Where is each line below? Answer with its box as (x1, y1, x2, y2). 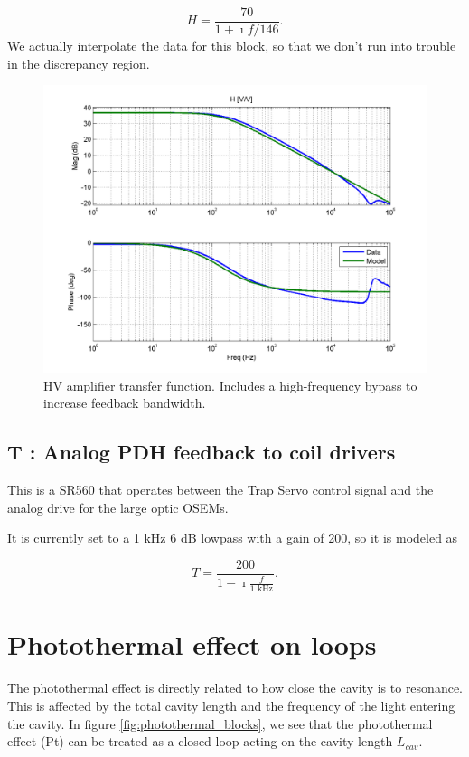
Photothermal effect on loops (7, 626, 377, 663)
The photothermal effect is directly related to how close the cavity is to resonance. (7, 678, 463, 697)
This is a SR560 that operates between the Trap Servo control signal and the (7, 480, 434, 499)
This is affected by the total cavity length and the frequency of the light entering (7, 695, 455, 714)
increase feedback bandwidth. (43, 393, 206, 412)
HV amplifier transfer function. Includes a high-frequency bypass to (43, 375, 417, 394)
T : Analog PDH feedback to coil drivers (7, 438, 396, 466)
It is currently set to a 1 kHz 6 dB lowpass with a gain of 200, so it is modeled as (7, 528, 458, 547)
